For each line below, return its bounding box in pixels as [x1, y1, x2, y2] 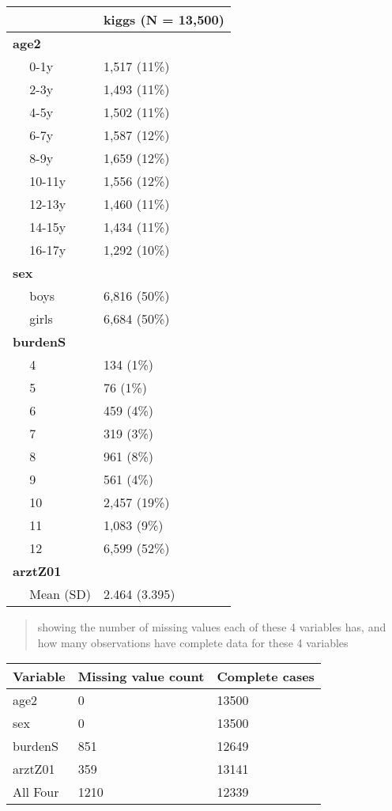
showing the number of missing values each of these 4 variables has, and [37, 619, 386, 635]
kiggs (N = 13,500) [103, 10, 224, 28]
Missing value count [77, 667, 205, 686]
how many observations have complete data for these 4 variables [37, 634, 349, 650]
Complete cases [217, 667, 315, 686]
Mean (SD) [29, 585, 91, 603]
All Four [13, 783, 59, 802]
